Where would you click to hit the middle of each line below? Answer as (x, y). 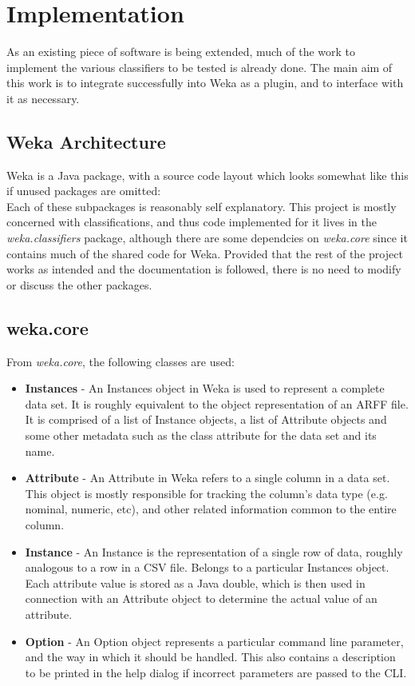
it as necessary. (43, 98)
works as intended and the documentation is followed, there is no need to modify (204, 269)
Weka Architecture (86, 141)
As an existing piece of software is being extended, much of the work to (181, 52)
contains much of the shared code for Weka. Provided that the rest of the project (205, 253)
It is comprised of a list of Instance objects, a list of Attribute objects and (206, 419)
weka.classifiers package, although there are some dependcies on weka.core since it (207, 238)
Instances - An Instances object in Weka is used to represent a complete (205, 388)
